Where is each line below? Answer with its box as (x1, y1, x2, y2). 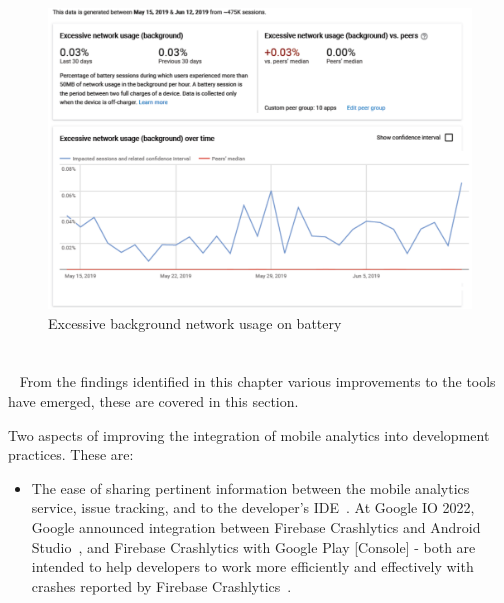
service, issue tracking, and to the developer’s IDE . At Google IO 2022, (31, 497, 475, 518)
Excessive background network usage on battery (48, 312, 342, 333)
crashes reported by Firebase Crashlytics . (31, 575, 292, 596)
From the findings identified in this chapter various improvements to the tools (19, 371, 496, 392)
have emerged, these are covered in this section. (8, 390, 299, 411)
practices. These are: (8, 444, 134, 465)
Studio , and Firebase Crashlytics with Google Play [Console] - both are (31, 536, 476, 557)
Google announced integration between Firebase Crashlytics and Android (31, 516, 481, 537)
